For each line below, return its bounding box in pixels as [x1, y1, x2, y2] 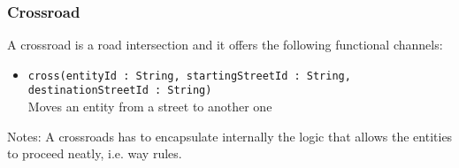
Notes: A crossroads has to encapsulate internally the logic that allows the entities [7, 126, 453, 145]
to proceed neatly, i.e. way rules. [7, 144, 182, 163]
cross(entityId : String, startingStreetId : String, [27, 69, 351, 82]
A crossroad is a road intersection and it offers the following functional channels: [7, 35, 443, 54]
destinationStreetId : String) [27, 84, 212, 97]
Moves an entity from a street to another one [27, 97, 272, 116]
